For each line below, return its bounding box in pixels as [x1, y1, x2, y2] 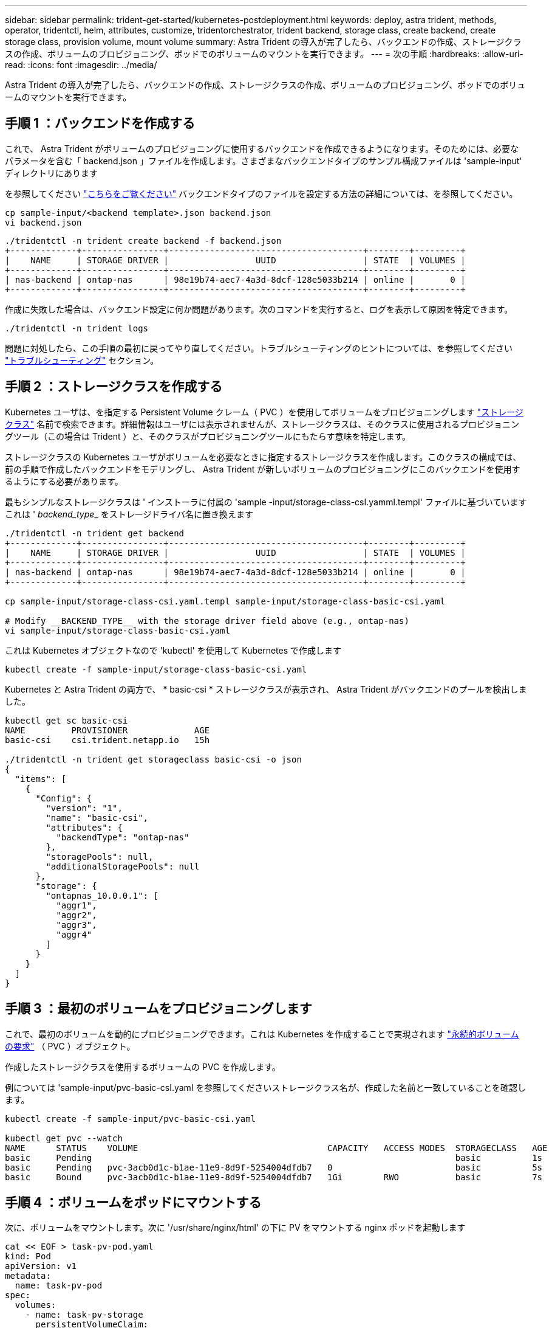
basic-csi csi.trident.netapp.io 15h [5, 735, 210, 745]
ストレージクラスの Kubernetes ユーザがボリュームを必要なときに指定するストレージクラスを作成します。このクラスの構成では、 [5, 451, 522, 462]
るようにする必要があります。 [5, 476, 123, 486]
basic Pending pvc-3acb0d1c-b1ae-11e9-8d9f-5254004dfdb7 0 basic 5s [5, 1162, 543, 1172]
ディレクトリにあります [5, 167, 98, 178]
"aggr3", [56, 919, 97, 930]
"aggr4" [56, 929, 92, 939]
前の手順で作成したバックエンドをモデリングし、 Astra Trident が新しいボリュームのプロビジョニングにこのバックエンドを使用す [5, 463, 520, 474]
